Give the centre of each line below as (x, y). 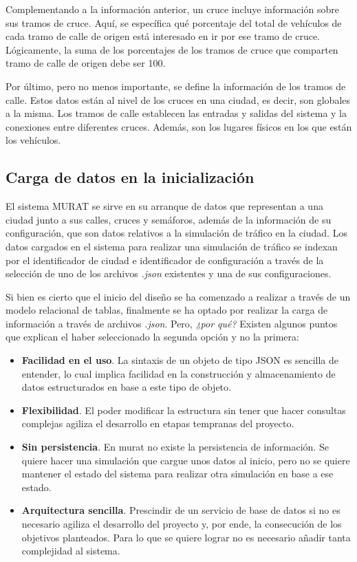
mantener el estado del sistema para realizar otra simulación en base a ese (177, 474)
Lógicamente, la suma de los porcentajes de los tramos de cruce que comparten (172, 49)
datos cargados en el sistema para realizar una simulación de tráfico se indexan (172, 246)
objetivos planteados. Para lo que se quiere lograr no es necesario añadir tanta (186, 537)
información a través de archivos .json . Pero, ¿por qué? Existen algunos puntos (172, 323)
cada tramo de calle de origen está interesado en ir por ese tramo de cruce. (163, 36)
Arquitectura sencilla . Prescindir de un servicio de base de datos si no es (181, 510)
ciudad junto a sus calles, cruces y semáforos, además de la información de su (169, 219)
